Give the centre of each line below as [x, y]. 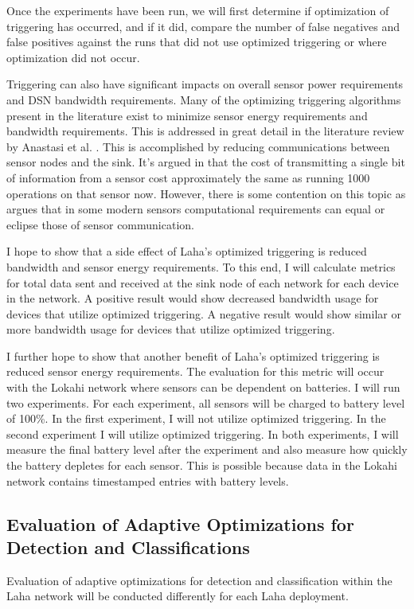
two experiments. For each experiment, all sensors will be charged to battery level [206, 402]
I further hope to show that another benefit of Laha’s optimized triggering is [193, 355]
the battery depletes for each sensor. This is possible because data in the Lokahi [202, 465]
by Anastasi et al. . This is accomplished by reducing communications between [198, 146]
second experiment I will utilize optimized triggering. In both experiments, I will [203, 433]
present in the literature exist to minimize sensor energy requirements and [187, 115]
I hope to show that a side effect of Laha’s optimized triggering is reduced [187, 251]
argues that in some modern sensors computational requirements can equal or [196, 209]
